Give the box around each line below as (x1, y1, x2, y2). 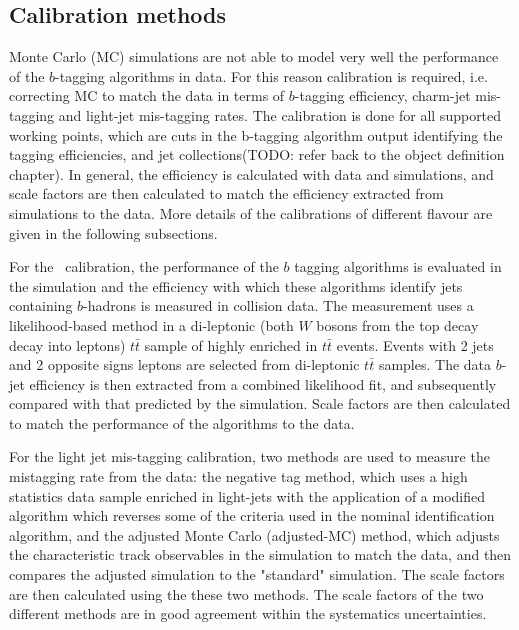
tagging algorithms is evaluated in (294, 256, 502, 277)
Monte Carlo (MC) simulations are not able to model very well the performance (9, 46, 499, 67)
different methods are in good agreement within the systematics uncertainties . (9, 603, 487, 624)
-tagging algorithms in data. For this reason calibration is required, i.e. (55, 65, 488, 86)
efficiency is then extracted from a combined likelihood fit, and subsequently (29, 373, 497, 394)
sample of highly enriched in (144, 334, 318, 355)
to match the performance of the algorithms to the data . (9, 412, 355, 433)
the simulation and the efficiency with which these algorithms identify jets (9, 275, 463, 296)
